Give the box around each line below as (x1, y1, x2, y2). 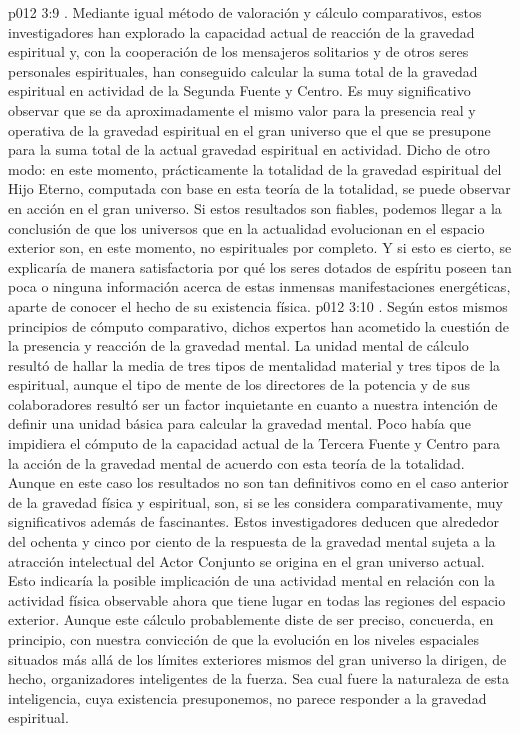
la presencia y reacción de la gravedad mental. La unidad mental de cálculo (8, 335, 469, 356)
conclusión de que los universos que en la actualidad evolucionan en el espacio (8, 217, 485, 238)
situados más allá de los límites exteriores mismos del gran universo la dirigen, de (8, 648, 507, 669)
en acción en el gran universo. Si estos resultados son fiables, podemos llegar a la (8, 197, 502, 218)
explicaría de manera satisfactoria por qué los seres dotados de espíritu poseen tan (8, 256, 512, 277)
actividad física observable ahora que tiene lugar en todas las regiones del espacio (8, 589, 506, 610)
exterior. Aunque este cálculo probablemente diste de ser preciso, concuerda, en (8, 609, 494, 630)
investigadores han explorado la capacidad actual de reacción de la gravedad (8, 21, 475, 42)
